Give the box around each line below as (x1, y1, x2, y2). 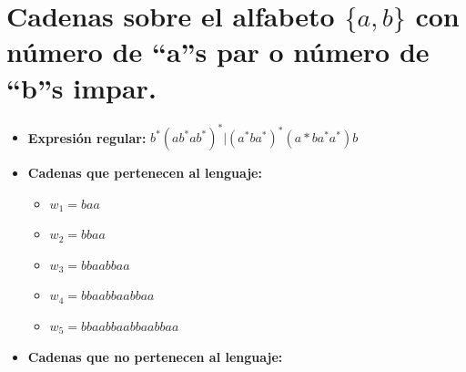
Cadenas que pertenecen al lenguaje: (27, 163, 262, 181)
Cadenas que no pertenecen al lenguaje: (27, 346, 283, 366)
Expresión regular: (27, 128, 147, 146)
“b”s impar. (6, 68, 157, 106)
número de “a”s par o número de (6, 33, 430, 70)
